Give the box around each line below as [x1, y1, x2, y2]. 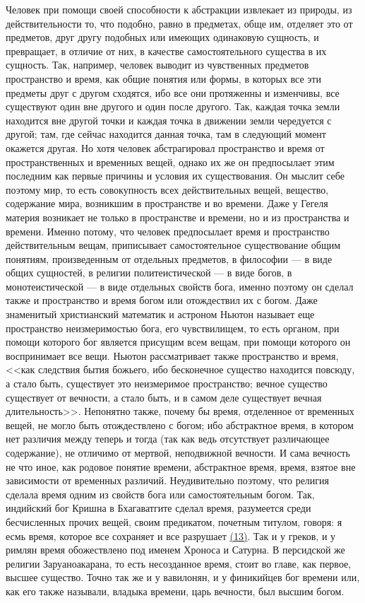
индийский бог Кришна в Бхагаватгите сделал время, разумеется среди [6, 500, 311, 515]
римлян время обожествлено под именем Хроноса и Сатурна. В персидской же [6, 542, 345, 557]
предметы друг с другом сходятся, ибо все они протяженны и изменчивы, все [6, 85, 340, 100]
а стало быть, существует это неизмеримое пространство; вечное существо [6, 376, 328, 391]
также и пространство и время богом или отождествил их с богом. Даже [6, 293, 318, 308]
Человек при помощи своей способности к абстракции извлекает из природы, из [6, 2, 352, 16]
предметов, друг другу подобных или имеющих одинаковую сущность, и [6, 30, 319, 45]
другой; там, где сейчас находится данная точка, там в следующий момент [6, 127, 326, 141]
